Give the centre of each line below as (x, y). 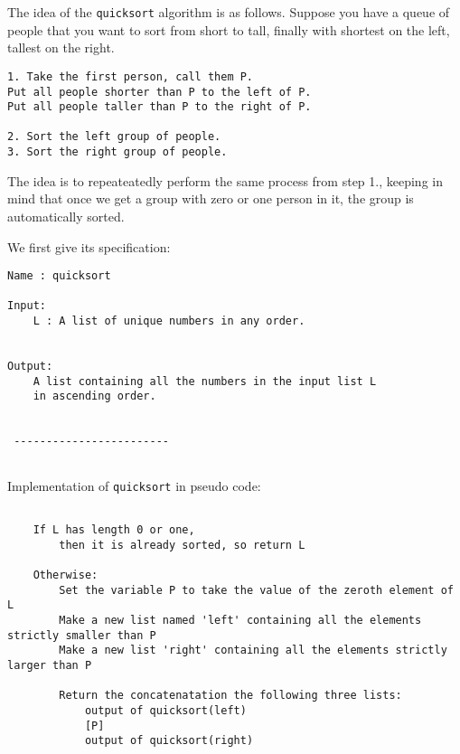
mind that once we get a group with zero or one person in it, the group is (211, 198)
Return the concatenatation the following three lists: (230, 696)
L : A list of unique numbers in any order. (169, 321)
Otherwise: (66, 575)
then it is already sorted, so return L (182, 545)
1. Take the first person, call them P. (131, 76)
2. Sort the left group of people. (114, 137)
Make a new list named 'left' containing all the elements (240, 620)
